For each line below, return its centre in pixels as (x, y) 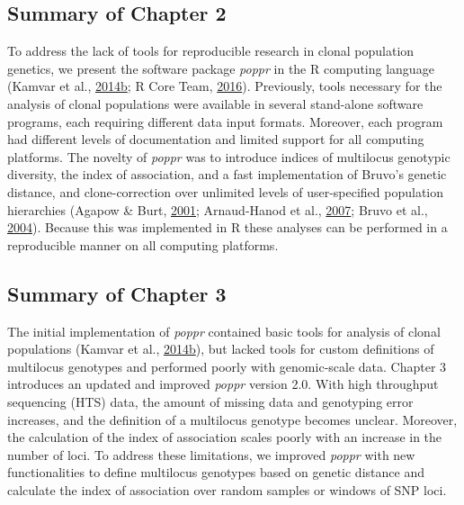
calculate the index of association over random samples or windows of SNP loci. (227, 489)
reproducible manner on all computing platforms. (143, 244)
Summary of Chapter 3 (117, 293)
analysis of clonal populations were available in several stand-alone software (215, 103)
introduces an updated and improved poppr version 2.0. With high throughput (223, 384)
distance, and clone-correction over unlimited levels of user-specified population (226, 191)
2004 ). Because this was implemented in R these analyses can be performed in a (228, 227)
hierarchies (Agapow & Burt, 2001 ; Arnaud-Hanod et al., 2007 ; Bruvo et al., (218, 209)
